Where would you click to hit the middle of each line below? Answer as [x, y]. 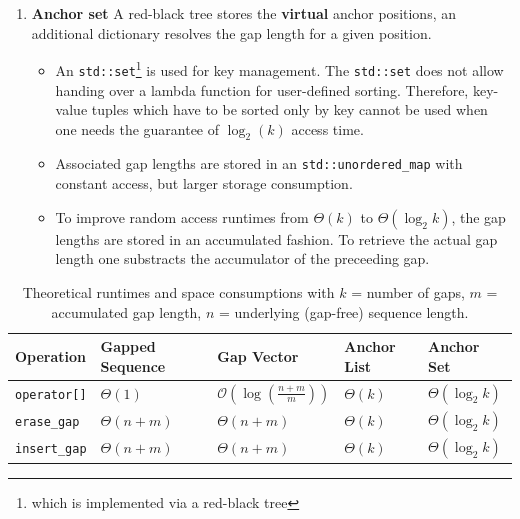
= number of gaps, [408, 291]
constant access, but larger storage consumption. [204, 183]
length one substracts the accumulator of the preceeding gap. [242, 258]
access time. [327, 128]
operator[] [51, 394]
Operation [51, 355]
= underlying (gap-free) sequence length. [344, 311]
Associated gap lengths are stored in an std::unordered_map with [259, 163]
